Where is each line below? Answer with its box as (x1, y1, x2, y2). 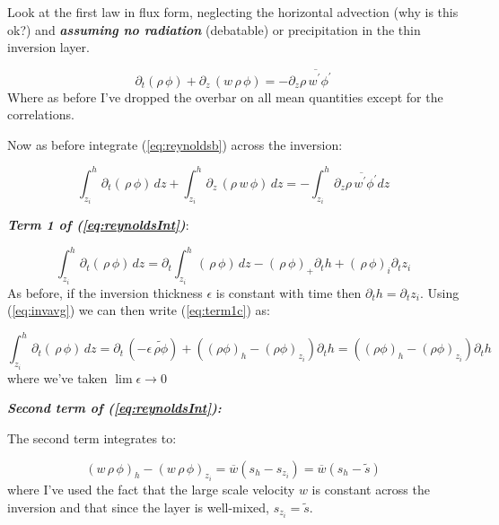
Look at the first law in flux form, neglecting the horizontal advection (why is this (7, 3, 459, 21)
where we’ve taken (7, 368, 108, 387)
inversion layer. (7, 38, 90, 57)
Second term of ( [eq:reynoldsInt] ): (7, 398, 222, 417)
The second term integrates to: (7, 429, 177, 448)
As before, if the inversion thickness (7, 283, 203, 302)
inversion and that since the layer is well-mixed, (7, 497, 269, 516)
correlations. (7, 105, 74, 124)
